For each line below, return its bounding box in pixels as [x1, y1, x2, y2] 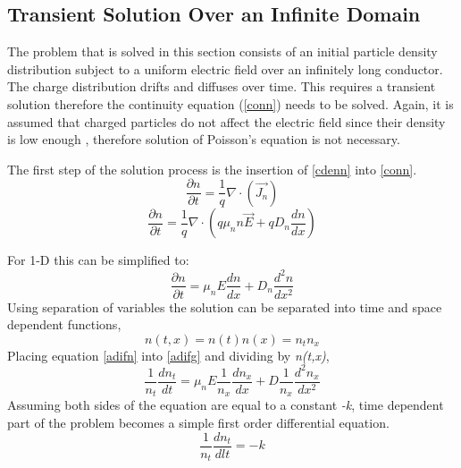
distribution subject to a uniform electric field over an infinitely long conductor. [7, 59, 443, 78]
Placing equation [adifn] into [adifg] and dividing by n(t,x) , [7, 345, 330, 364]
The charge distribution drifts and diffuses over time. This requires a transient [7, 77, 436, 96]
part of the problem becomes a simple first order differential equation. [7, 413, 390, 431]
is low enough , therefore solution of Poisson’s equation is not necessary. [7, 130, 400, 149]
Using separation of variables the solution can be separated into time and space [7, 297, 442, 316]
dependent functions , [7, 315, 122, 334]
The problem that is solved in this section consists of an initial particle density [7, 42, 438, 61]
